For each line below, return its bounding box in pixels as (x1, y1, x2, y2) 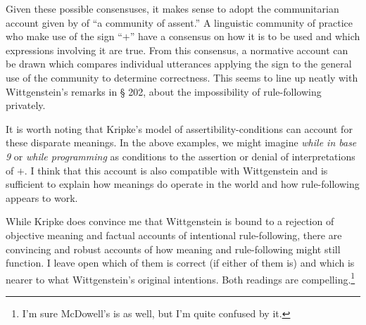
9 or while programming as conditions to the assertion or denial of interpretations (6, 148, 355, 163)
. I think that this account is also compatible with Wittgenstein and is (24, 162, 328, 177)
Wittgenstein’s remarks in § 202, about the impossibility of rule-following (6, 84, 322, 98)
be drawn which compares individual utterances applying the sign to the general (6, 56, 352, 71)
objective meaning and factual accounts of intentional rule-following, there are (6, 227, 342, 242)
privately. (6, 98, 46, 113)
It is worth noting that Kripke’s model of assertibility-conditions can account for (6, 121, 353, 136)
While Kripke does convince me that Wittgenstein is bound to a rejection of (6, 214, 334, 229)
